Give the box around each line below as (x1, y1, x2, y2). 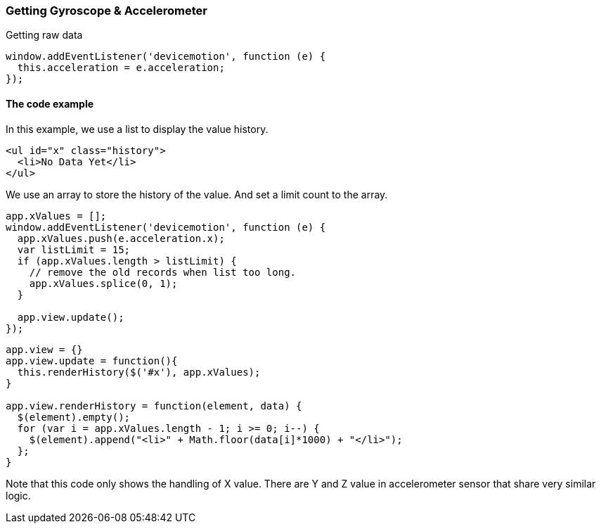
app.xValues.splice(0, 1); (29, 277, 178, 289)
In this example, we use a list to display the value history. (6, 122, 269, 135)
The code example (6, 97, 94, 110)
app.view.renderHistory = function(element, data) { (6, 400, 302, 412)
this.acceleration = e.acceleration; (17, 62, 225, 74)
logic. (6, 489, 31, 502)
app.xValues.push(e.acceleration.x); (17, 232, 225, 244)
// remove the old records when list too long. (29, 266, 297, 278)
